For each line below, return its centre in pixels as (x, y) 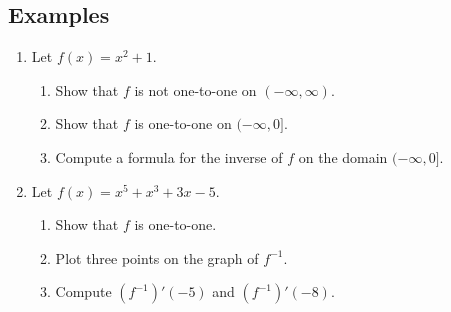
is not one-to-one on (195, 89)
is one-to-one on (183, 123)
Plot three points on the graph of (157, 257)
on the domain (343, 156)
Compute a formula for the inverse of (169, 156)
